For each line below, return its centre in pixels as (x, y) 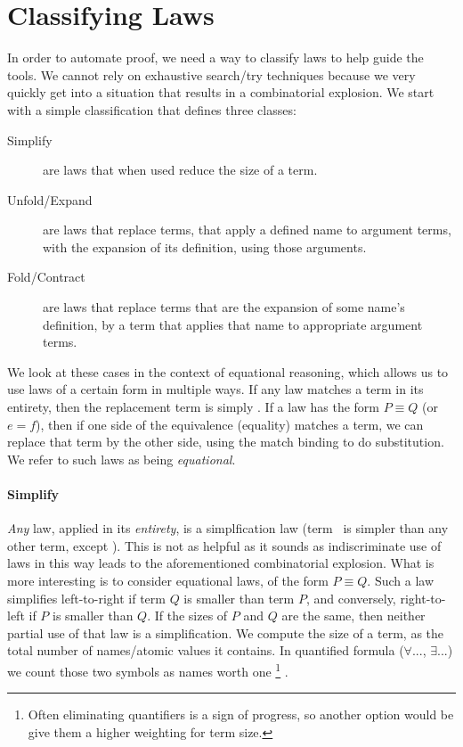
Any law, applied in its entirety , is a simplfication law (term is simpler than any (228, 528)
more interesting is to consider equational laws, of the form (168, 580)
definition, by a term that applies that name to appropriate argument (233, 324)
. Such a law (401, 580)
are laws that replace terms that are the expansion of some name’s (224, 307)
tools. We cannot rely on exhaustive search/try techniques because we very (211, 74)
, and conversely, (351, 598)
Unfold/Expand (50, 199)
